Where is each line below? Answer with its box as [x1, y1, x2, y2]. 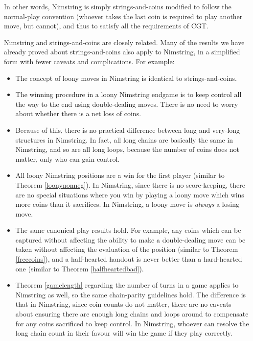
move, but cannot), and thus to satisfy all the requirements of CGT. [4, 21, 208, 31]
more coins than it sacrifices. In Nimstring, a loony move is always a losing [15, 199, 239, 209]
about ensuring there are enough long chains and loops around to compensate [15, 309, 249, 319]
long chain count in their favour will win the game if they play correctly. [15, 328, 232, 338]
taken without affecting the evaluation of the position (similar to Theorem [15, 244, 238, 254]
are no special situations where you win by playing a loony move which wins [15, 189, 244, 199]
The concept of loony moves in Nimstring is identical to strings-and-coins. [15, 73, 237, 83]
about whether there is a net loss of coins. [15, 108, 141, 119]
